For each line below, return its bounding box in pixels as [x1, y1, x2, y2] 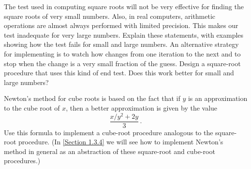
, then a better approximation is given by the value [66, 102, 218, 113]
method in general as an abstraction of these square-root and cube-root [4, 146, 215, 156]
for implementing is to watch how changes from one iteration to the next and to [4, 48, 241, 58]
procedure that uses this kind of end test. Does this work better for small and [4, 68, 234, 78]
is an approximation [188, 93, 248, 103]
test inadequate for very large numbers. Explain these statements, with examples [4, 29, 244, 40]
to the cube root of [4, 102, 60, 113]
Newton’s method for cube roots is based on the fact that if [4, 93, 180, 103]
